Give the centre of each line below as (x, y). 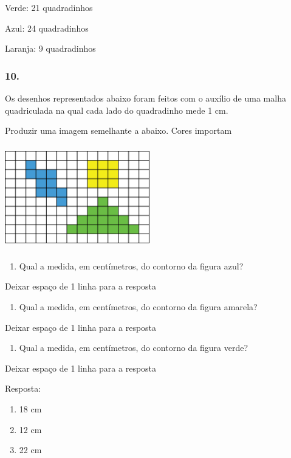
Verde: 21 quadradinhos (49, 7)
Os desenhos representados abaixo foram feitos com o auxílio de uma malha (145, 98)
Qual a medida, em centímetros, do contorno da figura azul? (131, 265)
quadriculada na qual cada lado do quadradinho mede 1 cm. (117, 110)
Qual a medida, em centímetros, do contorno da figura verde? (134, 348)
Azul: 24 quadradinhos (47, 28)
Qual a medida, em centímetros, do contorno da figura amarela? (138, 306)
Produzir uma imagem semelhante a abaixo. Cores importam (118, 130)
